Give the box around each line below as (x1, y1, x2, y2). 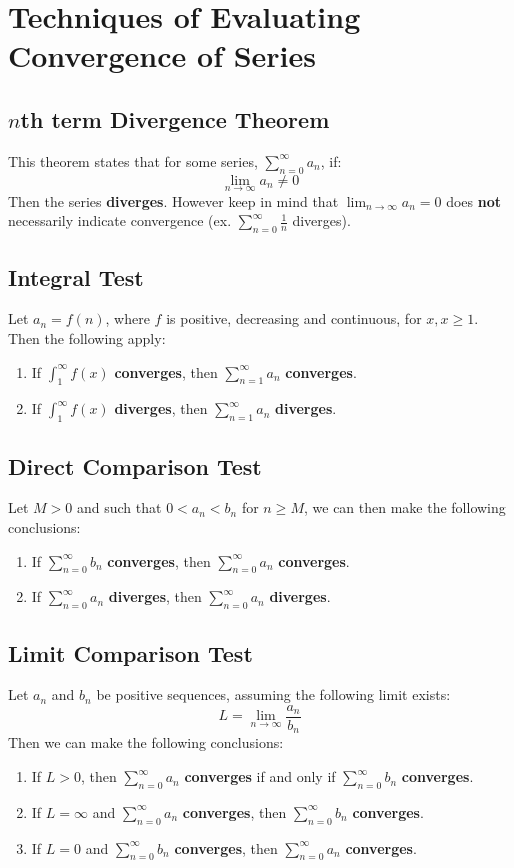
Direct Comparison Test (8, 450, 262, 481)
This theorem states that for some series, (8, 150, 258, 171)
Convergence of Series (8, 35, 317, 76)
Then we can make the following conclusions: (8, 732, 284, 753)
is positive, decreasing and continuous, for (166, 308, 422, 329)
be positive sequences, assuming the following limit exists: (96, 684, 451, 705)
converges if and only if (184, 766, 336, 787)
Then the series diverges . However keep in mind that (8, 190, 339, 211)
